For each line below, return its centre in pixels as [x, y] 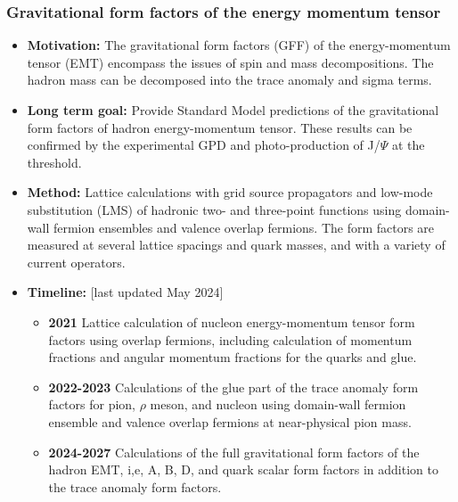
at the [409, 145]
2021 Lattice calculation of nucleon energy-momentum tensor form [232, 321]
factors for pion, [92, 404]
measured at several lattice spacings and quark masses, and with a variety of [236, 245]
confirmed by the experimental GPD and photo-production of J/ [204, 145]
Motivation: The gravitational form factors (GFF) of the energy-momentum [239, 45]
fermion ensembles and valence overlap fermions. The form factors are [244, 227]
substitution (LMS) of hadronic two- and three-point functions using [214, 209]
